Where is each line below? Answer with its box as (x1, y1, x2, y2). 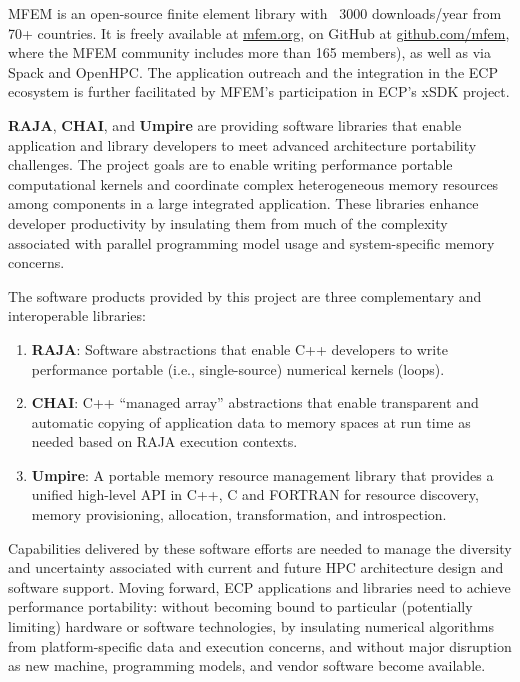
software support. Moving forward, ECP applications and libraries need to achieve (8, 576, 511, 597)
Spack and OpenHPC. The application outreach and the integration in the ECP (8, 61, 498, 82)
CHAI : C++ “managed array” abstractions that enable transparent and (31, 392, 479, 413)
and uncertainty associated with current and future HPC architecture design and (8, 557, 504, 578)
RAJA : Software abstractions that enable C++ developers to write (31, 338, 448, 359)
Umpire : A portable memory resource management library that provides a (31, 464, 494, 485)
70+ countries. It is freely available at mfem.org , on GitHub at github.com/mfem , (8, 22, 510, 43)
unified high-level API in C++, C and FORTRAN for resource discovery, (31, 484, 479, 505)
